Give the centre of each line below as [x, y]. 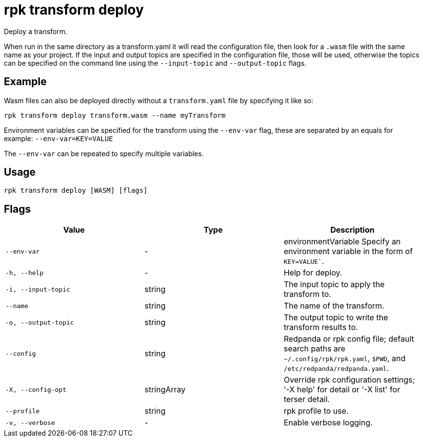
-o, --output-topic [40, 322]
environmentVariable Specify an [342, 242]
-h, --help [25, 273]
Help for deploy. [313, 273]
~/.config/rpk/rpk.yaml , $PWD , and [344, 358]
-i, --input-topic [38, 289]
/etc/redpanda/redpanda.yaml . [336, 368]
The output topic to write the [336, 318]
